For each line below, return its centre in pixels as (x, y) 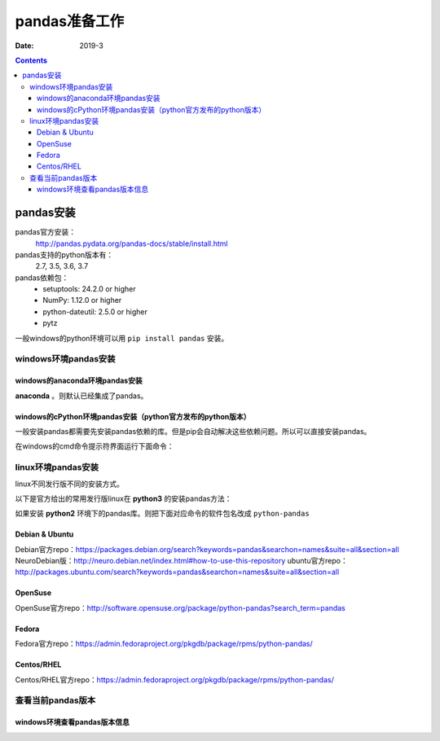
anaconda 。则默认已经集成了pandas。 (81, 396)
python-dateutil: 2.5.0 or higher (95, 311)
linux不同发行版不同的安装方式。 (69, 484)
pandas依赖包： (42, 278)
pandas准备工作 (70, 21)
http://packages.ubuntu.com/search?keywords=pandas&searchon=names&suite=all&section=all (177, 572)
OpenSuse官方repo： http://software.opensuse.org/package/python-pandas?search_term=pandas (180, 607)
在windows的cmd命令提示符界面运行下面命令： (95, 446)
